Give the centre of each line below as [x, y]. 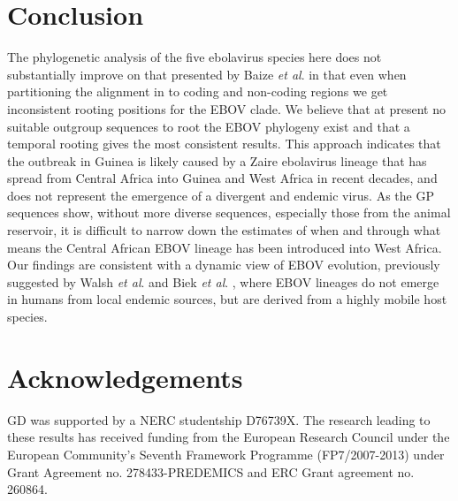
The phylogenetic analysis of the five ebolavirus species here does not [195, 57]
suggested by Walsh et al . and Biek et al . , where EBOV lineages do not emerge [223, 281]
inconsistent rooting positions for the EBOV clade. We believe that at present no [226, 108]
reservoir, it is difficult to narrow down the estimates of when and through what [224, 230]
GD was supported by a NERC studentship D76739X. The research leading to [219, 419]
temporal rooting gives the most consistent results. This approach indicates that [224, 144]
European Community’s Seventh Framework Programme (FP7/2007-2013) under [226, 454]
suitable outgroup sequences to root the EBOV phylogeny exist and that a [209, 126]
